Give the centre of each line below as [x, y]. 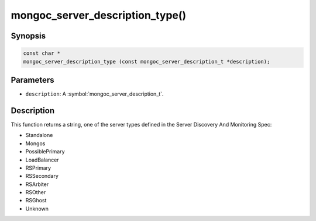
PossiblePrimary [45, 152]
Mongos [35, 143]
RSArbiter [37, 184]
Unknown [37, 208]
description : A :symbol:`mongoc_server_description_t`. [95, 94]
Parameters [32, 80]
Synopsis [28, 36]
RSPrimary [38, 168]
